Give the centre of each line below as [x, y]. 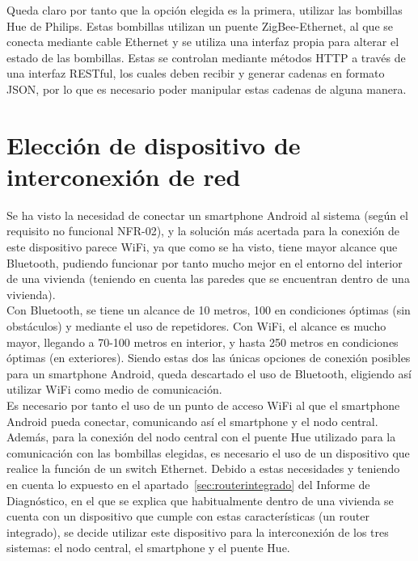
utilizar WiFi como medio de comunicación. [114, 389]
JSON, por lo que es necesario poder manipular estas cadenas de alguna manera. [207, 89]
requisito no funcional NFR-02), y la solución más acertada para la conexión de [203, 231]
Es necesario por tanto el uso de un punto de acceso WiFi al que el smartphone [203, 405]
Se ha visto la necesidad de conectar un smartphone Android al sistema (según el [207, 215]
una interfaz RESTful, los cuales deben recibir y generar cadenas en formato [196, 73]
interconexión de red [124, 176]
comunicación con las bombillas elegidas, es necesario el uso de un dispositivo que [208, 452]
